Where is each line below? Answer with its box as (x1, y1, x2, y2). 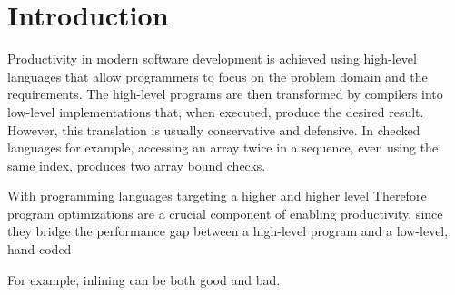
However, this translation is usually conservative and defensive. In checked (7, 120, 420, 139)
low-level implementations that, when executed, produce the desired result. (7, 102, 424, 121)
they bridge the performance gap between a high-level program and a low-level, (7, 221, 449, 241)
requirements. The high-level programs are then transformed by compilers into (7, 84, 443, 103)
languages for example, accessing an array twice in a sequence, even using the (7, 138, 439, 157)
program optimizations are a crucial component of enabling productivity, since (7, 203, 443, 222)
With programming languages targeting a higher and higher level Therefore (7, 186, 427, 205)
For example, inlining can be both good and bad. (7, 270, 281, 289)
